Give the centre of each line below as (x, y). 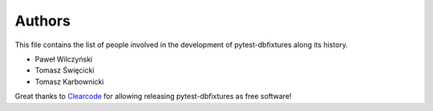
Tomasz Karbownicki (69, 81)
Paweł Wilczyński (64, 59)
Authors (43, 21)
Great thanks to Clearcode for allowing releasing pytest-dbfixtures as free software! (153, 97)
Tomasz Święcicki (65, 70)
